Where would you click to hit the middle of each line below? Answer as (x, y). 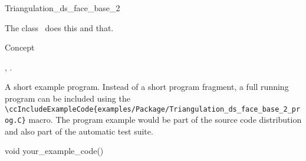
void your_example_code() (54, 151)
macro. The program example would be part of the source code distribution (165, 120)
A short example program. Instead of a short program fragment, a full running (147, 87)
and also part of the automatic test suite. (79, 131)
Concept (20, 47)
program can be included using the (68, 98)
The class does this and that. (59, 27)
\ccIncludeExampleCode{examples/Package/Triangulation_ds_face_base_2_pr (153, 109)
